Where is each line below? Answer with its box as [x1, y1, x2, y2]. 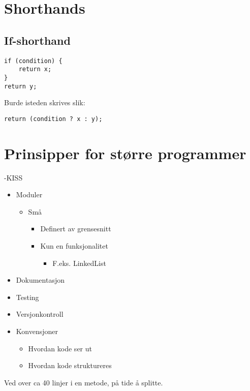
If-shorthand [4, 32, 71, 48]
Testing [16, 291, 39, 302]
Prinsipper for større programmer [4, 142, 246, 163]
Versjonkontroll [16, 309, 64, 319]
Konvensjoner [16, 325, 58, 336]
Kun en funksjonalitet [40, 240, 108, 251]
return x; [18, 66, 52, 73]
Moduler [16, 189, 43, 200]
